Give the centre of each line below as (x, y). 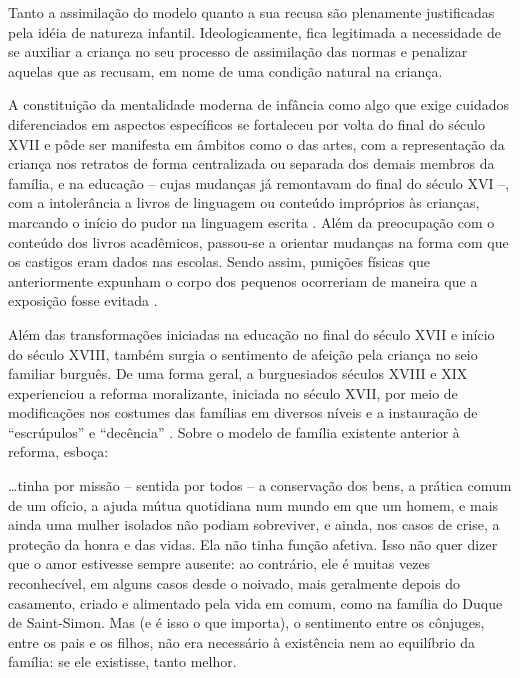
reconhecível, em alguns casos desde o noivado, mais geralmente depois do (234, 583)
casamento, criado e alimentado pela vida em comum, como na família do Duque (255, 602)
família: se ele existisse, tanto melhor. (122, 661)
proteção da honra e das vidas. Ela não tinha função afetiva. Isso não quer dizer (253, 543)
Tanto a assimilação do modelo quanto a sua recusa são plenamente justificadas (251, 12)
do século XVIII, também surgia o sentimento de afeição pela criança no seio (243, 353)
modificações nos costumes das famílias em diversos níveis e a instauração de (243, 412)
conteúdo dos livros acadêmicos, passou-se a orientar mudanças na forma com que (258, 241)
